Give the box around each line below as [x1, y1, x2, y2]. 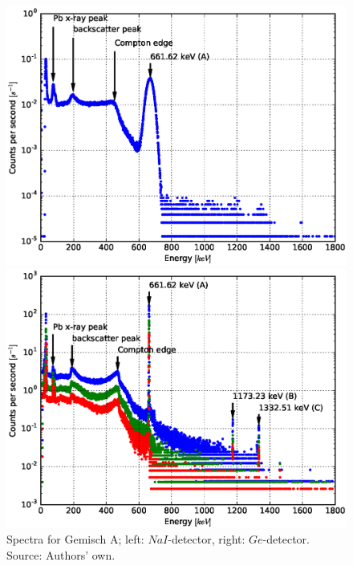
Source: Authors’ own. [6, 546, 116, 563]
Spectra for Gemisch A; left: [6, 531, 144, 548]
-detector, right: [168, 531, 245, 548]
